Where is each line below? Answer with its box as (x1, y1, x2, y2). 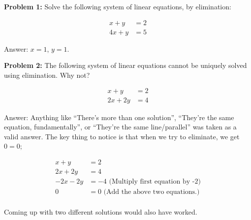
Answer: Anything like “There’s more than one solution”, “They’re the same (4, 112, 234, 122)
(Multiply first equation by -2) (109, 178, 201, 185)
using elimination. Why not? (4, 69, 90, 80)
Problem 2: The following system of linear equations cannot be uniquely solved (4, 60, 247, 70)
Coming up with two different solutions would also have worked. (4, 207, 197, 217)
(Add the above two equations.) (103, 188, 200, 195)
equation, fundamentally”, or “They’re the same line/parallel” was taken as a (4, 122, 237, 132)
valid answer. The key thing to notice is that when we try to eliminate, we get (4, 131, 240, 141)
